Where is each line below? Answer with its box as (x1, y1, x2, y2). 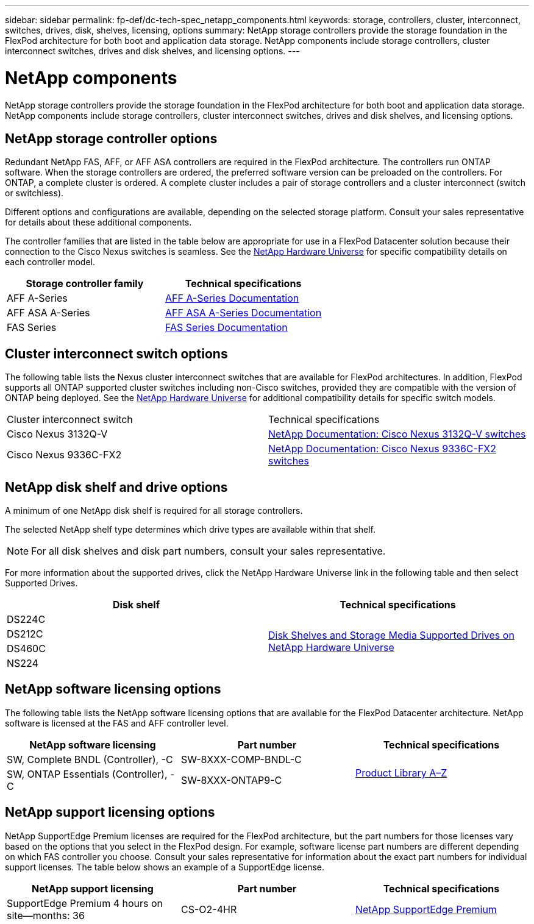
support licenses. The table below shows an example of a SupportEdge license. (5, 861, 324, 872)
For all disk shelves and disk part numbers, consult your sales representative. (31, 545, 386, 558)
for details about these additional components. (5, 217, 192, 228)
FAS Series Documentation (165, 321, 288, 334)
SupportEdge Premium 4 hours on (7, 897, 163, 909)
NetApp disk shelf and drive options (5, 479, 228, 495)
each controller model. (5, 257, 96, 268)
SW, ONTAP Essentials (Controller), (7, 767, 168, 780)
